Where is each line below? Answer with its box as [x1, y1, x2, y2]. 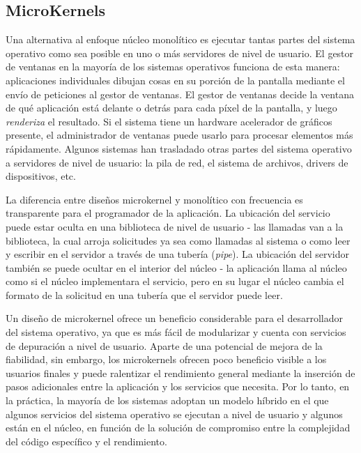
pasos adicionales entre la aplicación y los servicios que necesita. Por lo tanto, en [6, 379, 350, 394]
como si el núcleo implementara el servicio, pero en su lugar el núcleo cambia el [6, 274, 344, 289]
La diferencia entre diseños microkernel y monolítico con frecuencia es [6, 192, 303, 206]
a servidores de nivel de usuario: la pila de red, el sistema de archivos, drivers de [6, 155, 348, 169]
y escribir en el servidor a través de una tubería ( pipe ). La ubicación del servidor [6, 247, 350, 261]
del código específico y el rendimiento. [6, 433, 167, 448]
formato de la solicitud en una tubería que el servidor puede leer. [6, 287, 283, 302]
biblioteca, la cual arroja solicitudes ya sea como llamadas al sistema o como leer [6, 233, 351, 247]
